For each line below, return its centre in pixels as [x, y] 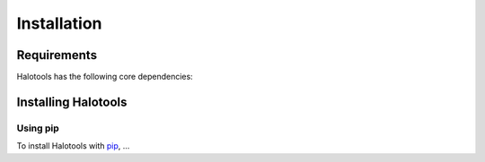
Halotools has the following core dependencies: [105, 77]
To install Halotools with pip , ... [73, 146]
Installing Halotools [72, 102]
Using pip [38, 128]
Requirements [57, 55]
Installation [59, 23]
